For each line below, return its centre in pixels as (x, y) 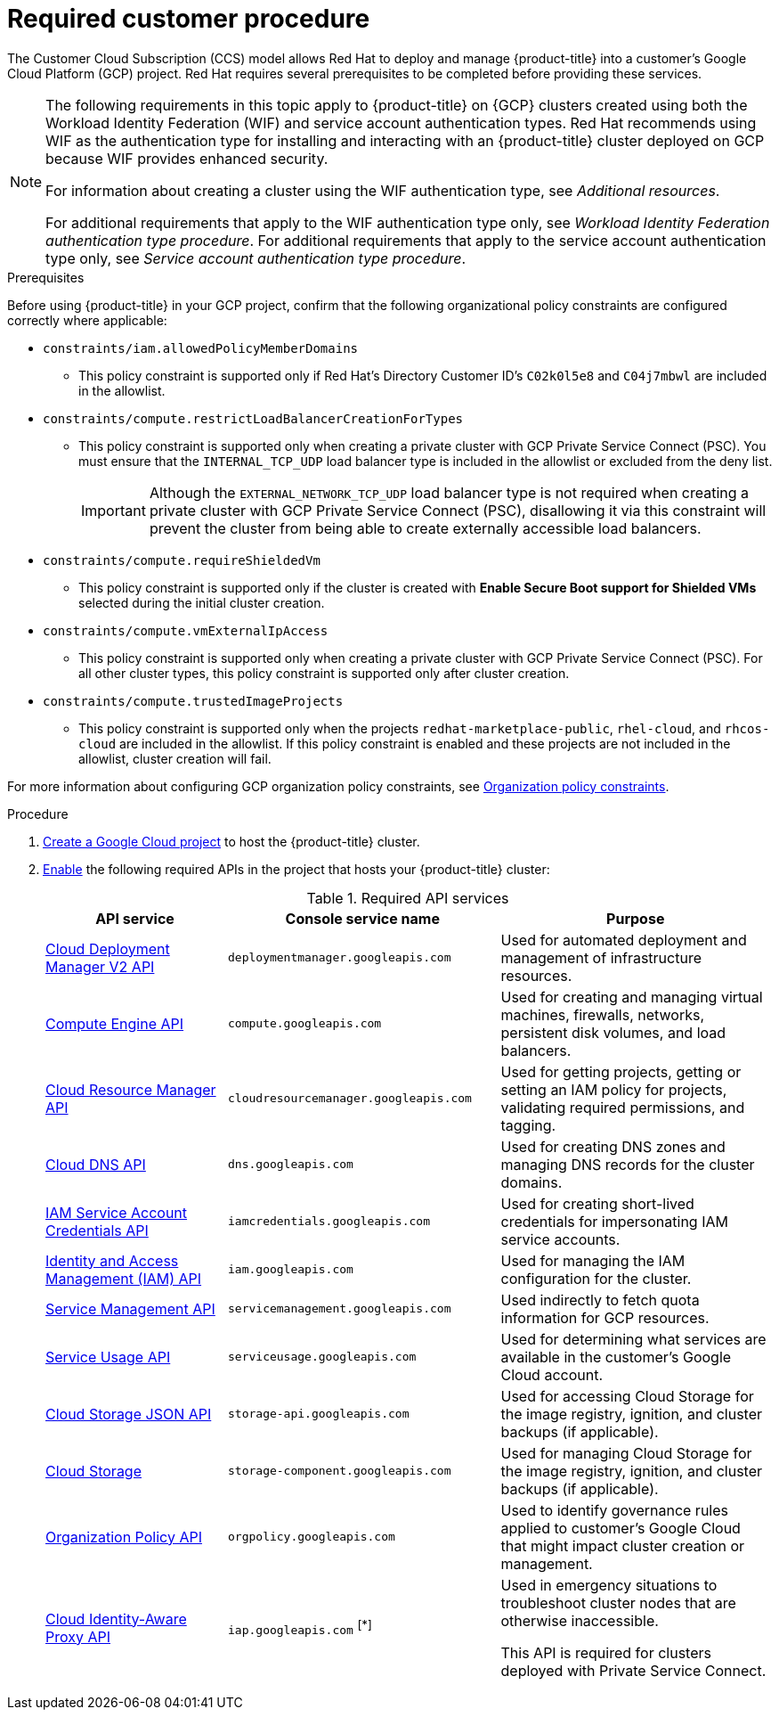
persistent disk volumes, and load (613, 1032)
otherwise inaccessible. (580, 1620)
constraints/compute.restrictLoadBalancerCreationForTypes (253, 418)
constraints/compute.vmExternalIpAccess (186, 630)
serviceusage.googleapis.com (322, 1357)
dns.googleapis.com (291, 1165)
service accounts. (560, 1239)
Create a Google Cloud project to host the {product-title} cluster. (231, 841)
